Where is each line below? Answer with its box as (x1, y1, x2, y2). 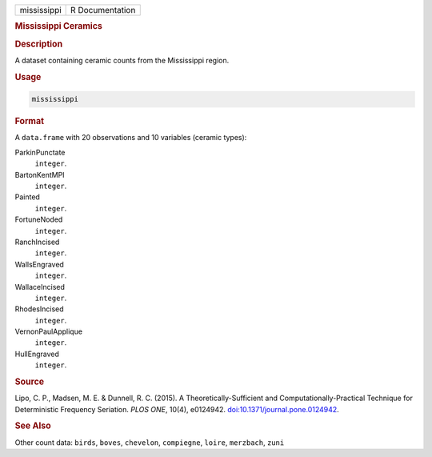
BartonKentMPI (14, 170, 65, 179)
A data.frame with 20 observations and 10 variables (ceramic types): (14, 133, 247, 142)
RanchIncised (14, 237, 60, 247)
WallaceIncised (14, 282, 66, 291)
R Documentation (70, 5, 136, 15)
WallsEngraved (14, 259, 64, 269)
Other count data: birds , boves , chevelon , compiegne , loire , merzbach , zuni (14, 437, 285, 447)
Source (14, 376, 45, 387)
